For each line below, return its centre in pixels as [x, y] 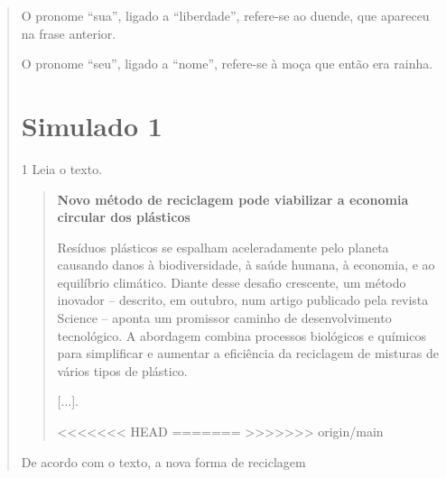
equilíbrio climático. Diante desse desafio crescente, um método [232, 282]
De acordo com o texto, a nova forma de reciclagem [163, 461]
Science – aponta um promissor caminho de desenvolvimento [224, 318]
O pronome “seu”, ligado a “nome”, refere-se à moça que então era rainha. [227, 64]
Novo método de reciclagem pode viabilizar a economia [233, 199]
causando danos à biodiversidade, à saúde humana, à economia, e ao [246, 265]
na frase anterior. [69, 33]
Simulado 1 [92, 125]
